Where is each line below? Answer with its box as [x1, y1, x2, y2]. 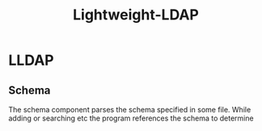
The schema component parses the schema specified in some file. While [8, 105, 251, 114]
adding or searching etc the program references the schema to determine [8, 113, 254, 123]
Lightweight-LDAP [72, 6, 200, 24]
